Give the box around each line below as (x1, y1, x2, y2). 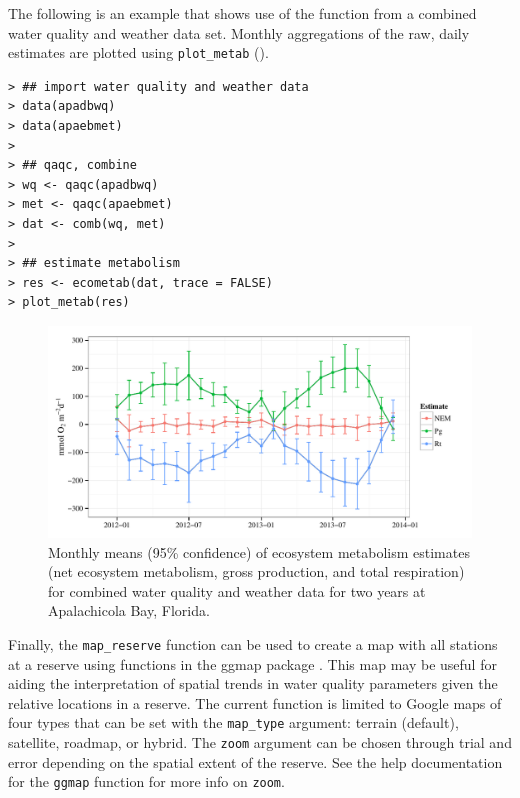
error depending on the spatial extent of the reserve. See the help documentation (8, 751, 503, 772)
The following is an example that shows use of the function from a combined (8, 3, 477, 23)
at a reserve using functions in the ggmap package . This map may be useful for (8, 653, 497, 674)
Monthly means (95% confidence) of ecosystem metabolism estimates (48, 541, 470, 562)
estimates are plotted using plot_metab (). (8, 42, 269, 63)
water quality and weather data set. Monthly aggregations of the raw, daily (8, 22, 470, 43)
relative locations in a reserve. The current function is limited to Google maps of (8, 692, 502, 713)
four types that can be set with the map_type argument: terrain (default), (8, 712, 459, 733)
